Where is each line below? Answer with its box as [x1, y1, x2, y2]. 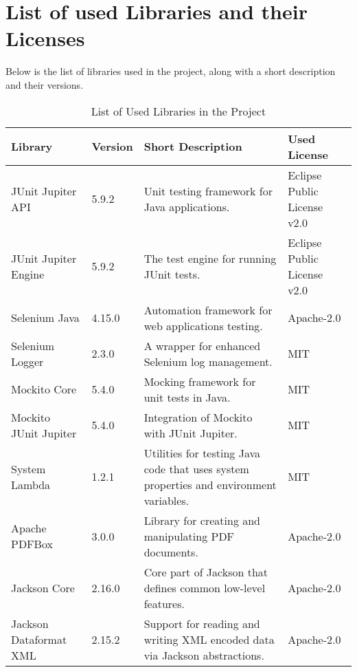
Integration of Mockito [143, 409, 253, 425]
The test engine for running [143, 250, 277, 266]
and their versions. [5, 77, 84, 91]
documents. [143, 543, 198, 560]
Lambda [11, 476, 51, 492]
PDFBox [11, 536, 53, 552]
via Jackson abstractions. [143, 647, 264, 663]
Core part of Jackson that [143, 563, 268, 580]
